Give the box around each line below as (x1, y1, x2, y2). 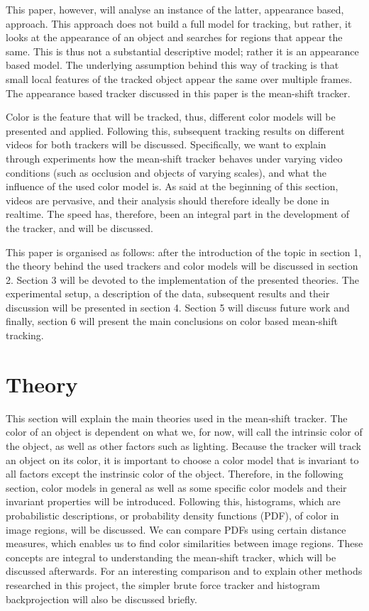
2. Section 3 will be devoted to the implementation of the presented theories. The (6, 272, 359, 287)
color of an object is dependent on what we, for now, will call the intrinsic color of (6, 424, 363, 439)
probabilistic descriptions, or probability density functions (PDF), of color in (6, 507, 339, 522)
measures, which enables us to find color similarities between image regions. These (6, 536, 363, 551)
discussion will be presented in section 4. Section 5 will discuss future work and (6, 299, 350, 314)
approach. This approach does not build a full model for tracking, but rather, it (6, 16, 352, 31)
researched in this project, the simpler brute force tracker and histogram (6, 577, 320, 592)
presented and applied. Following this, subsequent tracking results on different (6, 123, 345, 138)
